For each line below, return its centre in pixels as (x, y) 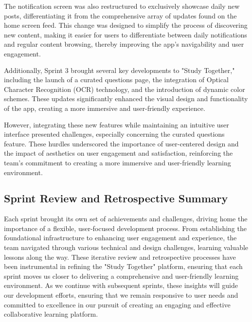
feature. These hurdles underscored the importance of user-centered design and (121, 143)
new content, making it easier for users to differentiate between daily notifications (126, 34)
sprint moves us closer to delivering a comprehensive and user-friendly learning (121, 276)
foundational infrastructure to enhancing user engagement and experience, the (120, 238)
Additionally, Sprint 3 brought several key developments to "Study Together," (119, 70)
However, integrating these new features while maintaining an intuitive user (117, 124)
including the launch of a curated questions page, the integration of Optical (116, 80)
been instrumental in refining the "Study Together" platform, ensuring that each (123, 266)
